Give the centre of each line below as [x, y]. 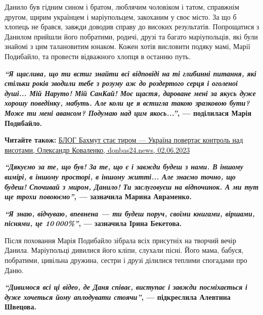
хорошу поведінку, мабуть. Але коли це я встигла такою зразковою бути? [127, 103]
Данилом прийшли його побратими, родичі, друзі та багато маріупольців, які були [131, 36]
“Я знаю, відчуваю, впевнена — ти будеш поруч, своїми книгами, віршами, [130, 213]
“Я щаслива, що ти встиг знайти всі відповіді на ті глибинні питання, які [130, 73]
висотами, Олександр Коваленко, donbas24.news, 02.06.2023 [97, 149]
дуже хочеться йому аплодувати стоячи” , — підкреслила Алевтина [118, 297]
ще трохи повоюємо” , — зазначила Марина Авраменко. [98, 196]
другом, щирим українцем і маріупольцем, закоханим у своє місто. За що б [121, 16]
